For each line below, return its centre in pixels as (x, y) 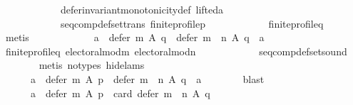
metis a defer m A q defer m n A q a (135, 37)
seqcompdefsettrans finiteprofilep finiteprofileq (192, 23)
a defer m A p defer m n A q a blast (147, 78)
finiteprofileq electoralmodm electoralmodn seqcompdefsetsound (176, 51)
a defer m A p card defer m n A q (120, 93)
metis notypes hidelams (92, 65)
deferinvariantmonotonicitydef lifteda (142, 9)
